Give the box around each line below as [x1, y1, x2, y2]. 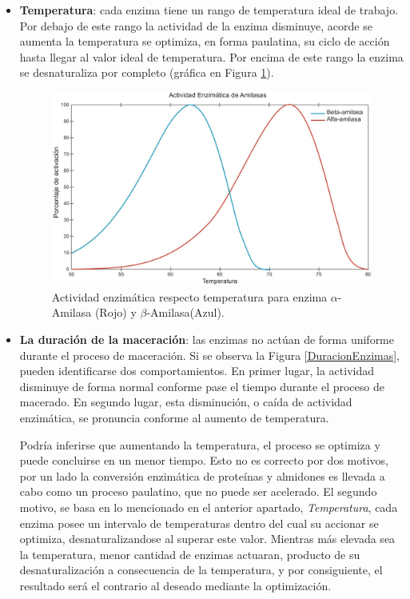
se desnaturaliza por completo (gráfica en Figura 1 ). [19, 64, 274, 81]
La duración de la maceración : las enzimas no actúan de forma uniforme [19, 331, 394, 348]
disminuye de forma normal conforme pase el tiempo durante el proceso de [19, 377, 384, 394]
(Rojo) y [94, 304, 137, 321]
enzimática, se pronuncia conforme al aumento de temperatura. [19, 409, 329, 426]
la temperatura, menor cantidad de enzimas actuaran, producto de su [19, 545, 360, 562]
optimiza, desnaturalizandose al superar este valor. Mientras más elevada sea [19, 530, 396, 547]
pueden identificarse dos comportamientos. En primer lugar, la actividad [19, 362, 375, 379]
